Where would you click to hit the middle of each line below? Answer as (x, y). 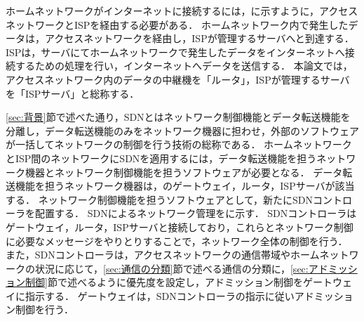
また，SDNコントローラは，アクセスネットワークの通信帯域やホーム (163, 255)
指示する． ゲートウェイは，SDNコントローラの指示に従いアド (169, 295)
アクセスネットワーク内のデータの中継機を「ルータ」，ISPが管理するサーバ (178, 79)
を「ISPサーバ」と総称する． (73, 93)
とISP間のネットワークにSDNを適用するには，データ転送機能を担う (161, 158)
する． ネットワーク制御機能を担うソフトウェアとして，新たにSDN (159, 199)
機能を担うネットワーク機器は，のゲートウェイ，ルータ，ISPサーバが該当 (185, 186)
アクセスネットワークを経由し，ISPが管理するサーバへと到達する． (199, 38)
